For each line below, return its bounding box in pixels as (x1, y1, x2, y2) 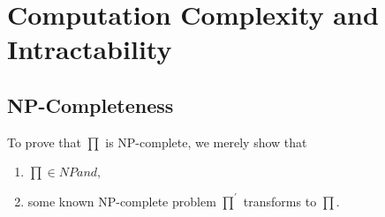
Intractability (7, 31, 172, 67)
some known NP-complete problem (27, 191, 216, 210)
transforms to (243, 191, 317, 210)
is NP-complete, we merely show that (105, 132, 307, 151)
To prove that (7, 132, 82, 151)
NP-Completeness (7, 91, 174, 118)
